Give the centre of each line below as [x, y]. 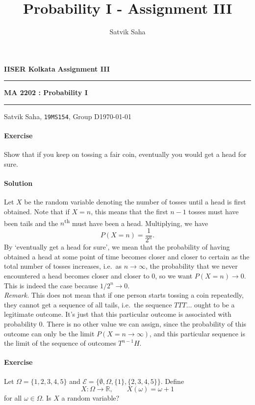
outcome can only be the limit [49, 333]
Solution [18, 183]
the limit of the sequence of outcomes [60, 343]
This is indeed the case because [51, 285]
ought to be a [215, 304]
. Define [172, 381]
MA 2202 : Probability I [46, 92]
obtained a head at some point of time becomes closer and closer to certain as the [127, 256]
